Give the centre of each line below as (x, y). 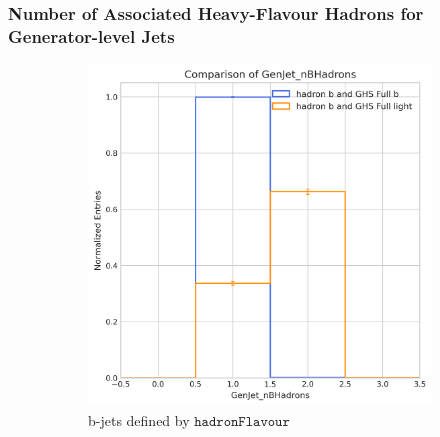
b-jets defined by (139, 420)
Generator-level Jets (91, 35)
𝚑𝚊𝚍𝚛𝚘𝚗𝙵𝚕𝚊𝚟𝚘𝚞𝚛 (242, 422)
